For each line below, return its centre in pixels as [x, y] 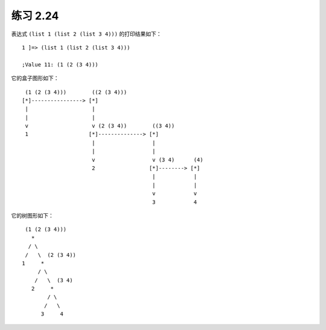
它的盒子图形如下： [35, 78]
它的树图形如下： [32, 215]
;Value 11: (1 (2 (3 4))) [60, 64]
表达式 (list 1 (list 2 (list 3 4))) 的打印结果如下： [86, 34]
